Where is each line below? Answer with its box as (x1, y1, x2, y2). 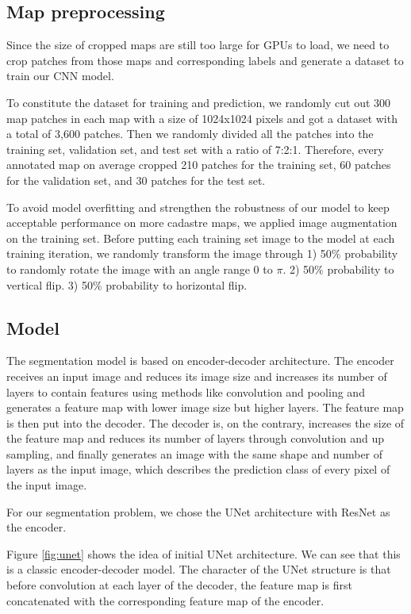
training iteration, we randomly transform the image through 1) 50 (6, 245, 332, 262)
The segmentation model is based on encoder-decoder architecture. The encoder (6, 352, 394, 369)
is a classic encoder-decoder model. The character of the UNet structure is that (6, 561, 391, 578)
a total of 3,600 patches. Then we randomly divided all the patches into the (6, 125, 374, 142)
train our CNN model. (6, 67, 114, 84)
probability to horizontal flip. (106, 276, 248, 293)
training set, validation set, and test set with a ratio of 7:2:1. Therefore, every (6, 140, 384, 157)
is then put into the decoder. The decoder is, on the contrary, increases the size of (6, 414, 405, 431)
